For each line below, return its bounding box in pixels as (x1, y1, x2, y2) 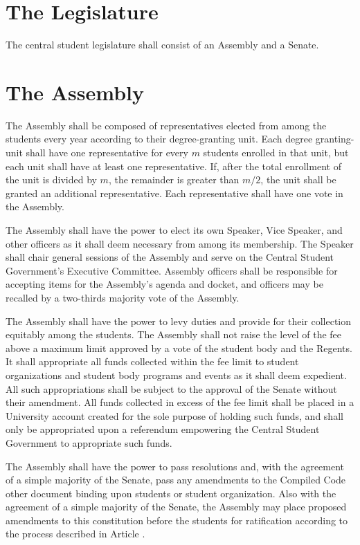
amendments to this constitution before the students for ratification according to (6, 512, 348, 527)
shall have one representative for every (26, 145, 188, 160)
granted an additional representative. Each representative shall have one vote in (6, 185, 343, 200)
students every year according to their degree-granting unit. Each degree (6, 131, 313, 146)
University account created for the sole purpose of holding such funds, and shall (6, 408, 343, 423)
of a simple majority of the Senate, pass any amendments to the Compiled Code (6, 472, 346, 487)
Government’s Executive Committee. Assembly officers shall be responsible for (6, 263, 338, 277)
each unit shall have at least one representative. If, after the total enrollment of (6, 158, 341, 173)
